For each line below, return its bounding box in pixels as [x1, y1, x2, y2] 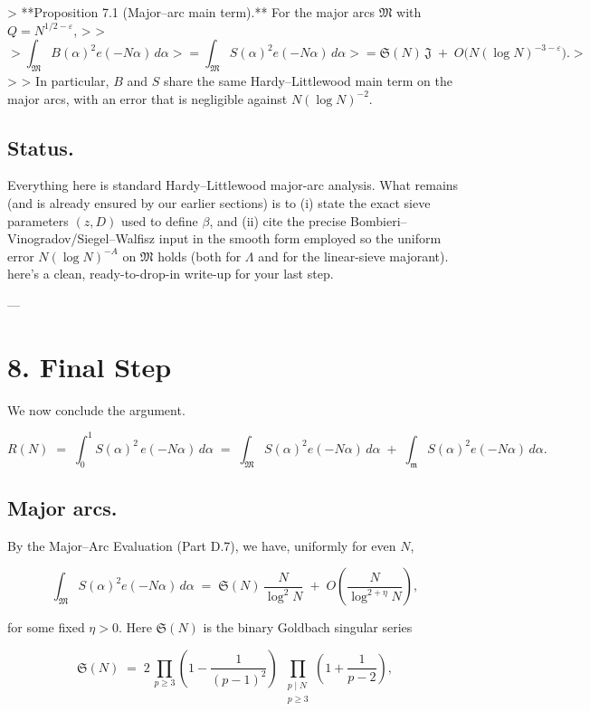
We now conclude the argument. [7, 400, 186, 419]
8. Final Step [7, 347, 172, 384]
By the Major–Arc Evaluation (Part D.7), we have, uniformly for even [7, 536, 396, 555]
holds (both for [157, 246, 242, 265]
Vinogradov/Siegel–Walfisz [7, 229, 156, 248]
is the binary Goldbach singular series [203, 618, 413, 637]
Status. [7, 133, 74, 161]
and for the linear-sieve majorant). [258, 246, 449, 265]
